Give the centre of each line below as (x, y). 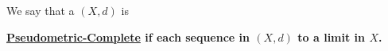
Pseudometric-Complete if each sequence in (128, 36)
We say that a (41, 10)
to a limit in (332, 36)
